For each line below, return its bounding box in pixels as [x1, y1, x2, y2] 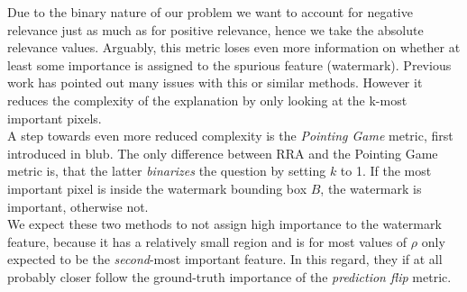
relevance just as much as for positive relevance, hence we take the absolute [7, 20, 424, 39]
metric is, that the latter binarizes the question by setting [7, 161, 326, 180]
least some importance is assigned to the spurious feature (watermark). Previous [7, 55, 452, 74]
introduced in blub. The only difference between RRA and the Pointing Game [7, 143, 438, 162]
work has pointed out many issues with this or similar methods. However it [7, 73, 423, 92]
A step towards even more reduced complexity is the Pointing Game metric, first [7, 126, 453, 145]
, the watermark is [320, 178, 422, 197]
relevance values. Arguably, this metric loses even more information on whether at [7, 38, 461, 57]
